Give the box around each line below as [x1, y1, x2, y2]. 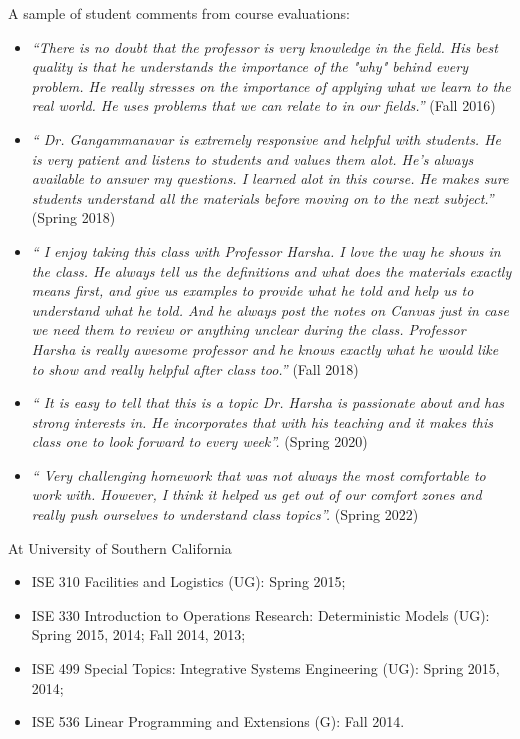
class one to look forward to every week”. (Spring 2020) [31, 431, 368, 452]
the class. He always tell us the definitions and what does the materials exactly [31, 260, 512, 281]
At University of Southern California [8, 537, 232, 558]
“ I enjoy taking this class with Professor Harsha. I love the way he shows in [31, 240, 501, 261]
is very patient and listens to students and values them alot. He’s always [31, 148, 474, 169]
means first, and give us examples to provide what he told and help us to [31, 280, 474, 301]
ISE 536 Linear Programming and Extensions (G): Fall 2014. [31, 711, 405, 732]
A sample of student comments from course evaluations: [8, 3, 350, 23]
